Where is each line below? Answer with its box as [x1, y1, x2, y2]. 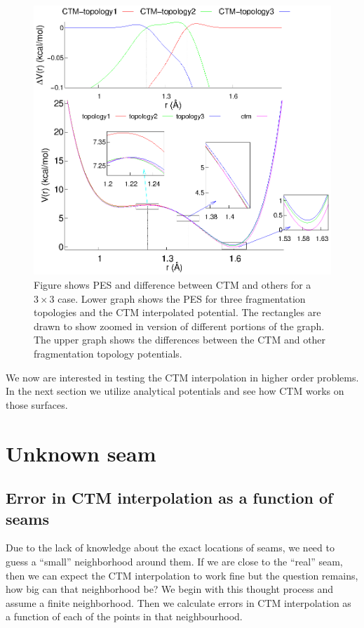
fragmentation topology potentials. [34, 346, 182, 360]
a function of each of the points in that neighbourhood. [6, 609, 243, 624]
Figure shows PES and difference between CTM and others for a [34, 277, 311, 292]
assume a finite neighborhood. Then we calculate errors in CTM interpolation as [6, 595, 351, 610]
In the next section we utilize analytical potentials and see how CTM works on [6, 384, 344, 398]
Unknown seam [6, 438, 156, 467]
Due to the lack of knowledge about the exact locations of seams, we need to [6, 540, 335, 555]
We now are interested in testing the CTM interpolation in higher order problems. [6, 369, 359, 384]
